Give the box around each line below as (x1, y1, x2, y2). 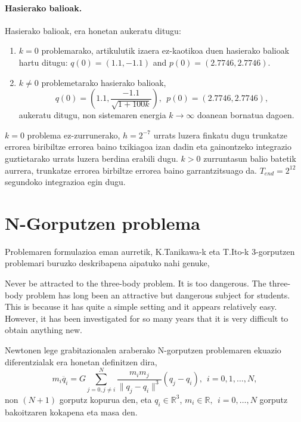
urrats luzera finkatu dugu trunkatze (153, 128, 287, 141)
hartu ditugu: (18, 56, 68, 68)
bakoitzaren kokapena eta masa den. (5, 405, 138, 418)
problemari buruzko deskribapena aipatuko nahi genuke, (5, 257, 210, 269)
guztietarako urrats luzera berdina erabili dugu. (5, 152, 178, 164)
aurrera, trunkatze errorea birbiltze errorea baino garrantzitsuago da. (5, 164, 257, 176)
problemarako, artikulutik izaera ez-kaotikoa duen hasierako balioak (41, 44, 290, 57)
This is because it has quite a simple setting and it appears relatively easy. (5, 300, 277, 313)
